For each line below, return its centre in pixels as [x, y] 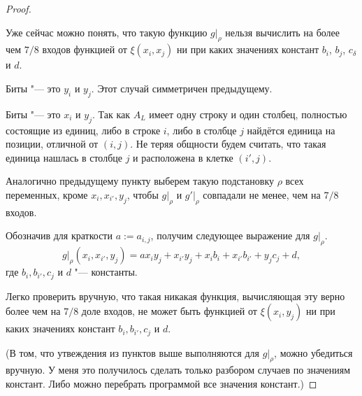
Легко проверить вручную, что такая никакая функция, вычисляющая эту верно [175, 296]
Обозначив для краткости [59, 235]
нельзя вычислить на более [283, 32]
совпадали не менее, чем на [262, 194]
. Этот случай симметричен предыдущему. [182, 88]
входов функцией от [85, 49]
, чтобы [143, 194]
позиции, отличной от [52, 144]
